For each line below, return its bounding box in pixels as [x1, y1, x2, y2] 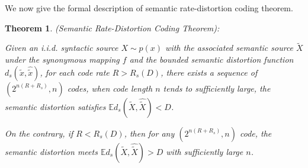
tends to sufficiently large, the [163, 82, 271, 94]
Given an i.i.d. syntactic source [5, 41, 118, 54]
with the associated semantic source [165, 41, 294, 54]
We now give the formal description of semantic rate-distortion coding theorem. [5, 2, 293, 14]
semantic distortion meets [5, 145, 98, 157]
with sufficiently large [166, 145, 243, 157]
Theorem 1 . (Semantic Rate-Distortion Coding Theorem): [5, 21, 220, 34]
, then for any [124, 127, 175, 139]
